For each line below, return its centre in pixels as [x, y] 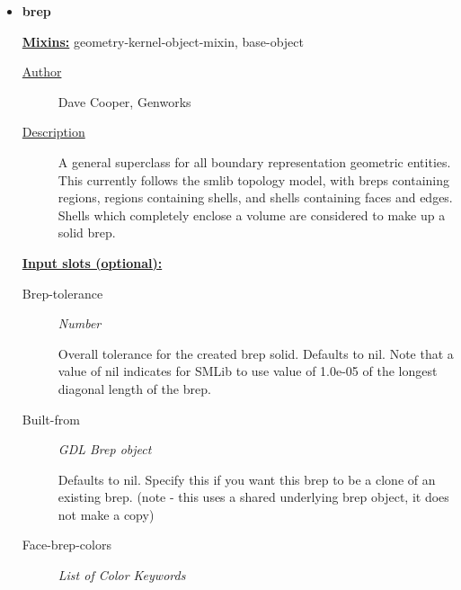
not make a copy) [106, 514]
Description [53, 132]
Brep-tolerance [62, 293]
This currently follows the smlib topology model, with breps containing [254, 179]
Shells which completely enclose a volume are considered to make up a [252, 215]
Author [42, 72]
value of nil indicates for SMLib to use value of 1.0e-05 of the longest [248, 371]
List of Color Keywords [122, 575]
